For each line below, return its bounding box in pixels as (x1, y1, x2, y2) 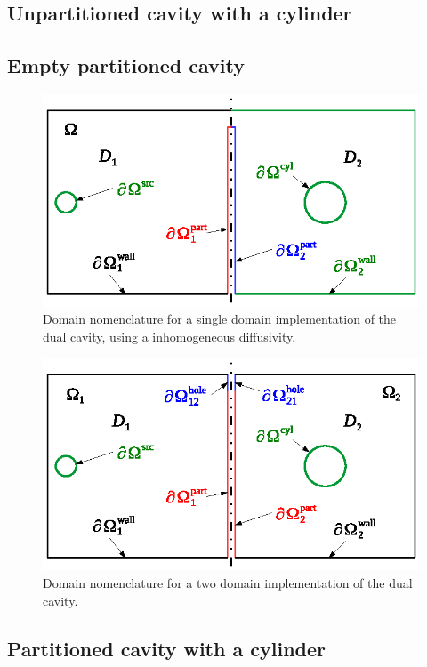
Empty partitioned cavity (7, 52, 245, 79)
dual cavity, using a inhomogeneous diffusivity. (43, 326, 296, 345)
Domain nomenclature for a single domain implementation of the (43, 309, 397, 328)
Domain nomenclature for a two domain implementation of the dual (43, 573, 413, 591)
